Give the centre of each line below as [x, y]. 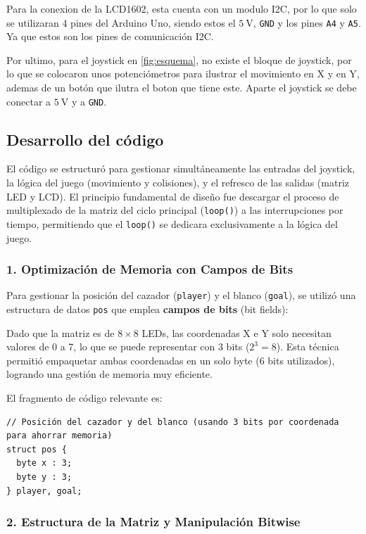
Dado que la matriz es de [61, 332]
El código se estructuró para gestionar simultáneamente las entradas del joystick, [181, 169]
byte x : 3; [44, 463]
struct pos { [37, 449]
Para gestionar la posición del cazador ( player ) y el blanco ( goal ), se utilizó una [181, 295]
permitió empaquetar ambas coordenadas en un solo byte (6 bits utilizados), [171, 360]
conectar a [29, 101]
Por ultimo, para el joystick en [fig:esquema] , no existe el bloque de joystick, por [179, 59]
